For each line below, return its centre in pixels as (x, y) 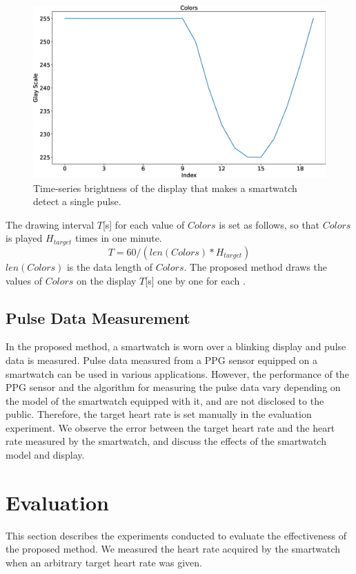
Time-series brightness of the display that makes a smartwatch (165, 188)
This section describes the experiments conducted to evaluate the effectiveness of (176, 535)
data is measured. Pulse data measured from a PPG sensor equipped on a (162, 360)
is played (24, 238)
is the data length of (110, 266)
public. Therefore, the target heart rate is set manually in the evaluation (159, 414)
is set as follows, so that (269, 224)
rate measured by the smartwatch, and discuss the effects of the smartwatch (166, 441)
